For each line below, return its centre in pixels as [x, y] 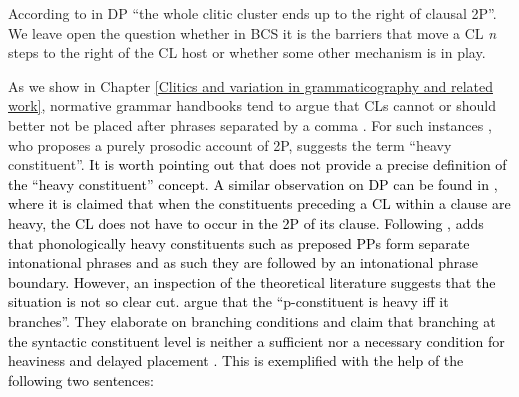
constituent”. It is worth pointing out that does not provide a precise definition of [257, 164]
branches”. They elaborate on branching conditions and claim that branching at [252, 320]
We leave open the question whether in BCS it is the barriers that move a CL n [252, 32]
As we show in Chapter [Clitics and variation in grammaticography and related [250, 85]
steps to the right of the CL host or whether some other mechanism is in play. [247, 52]
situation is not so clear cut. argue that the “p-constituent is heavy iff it [228, 301]
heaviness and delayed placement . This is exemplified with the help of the [236, 360]
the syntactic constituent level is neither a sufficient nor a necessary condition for [256, 340]
